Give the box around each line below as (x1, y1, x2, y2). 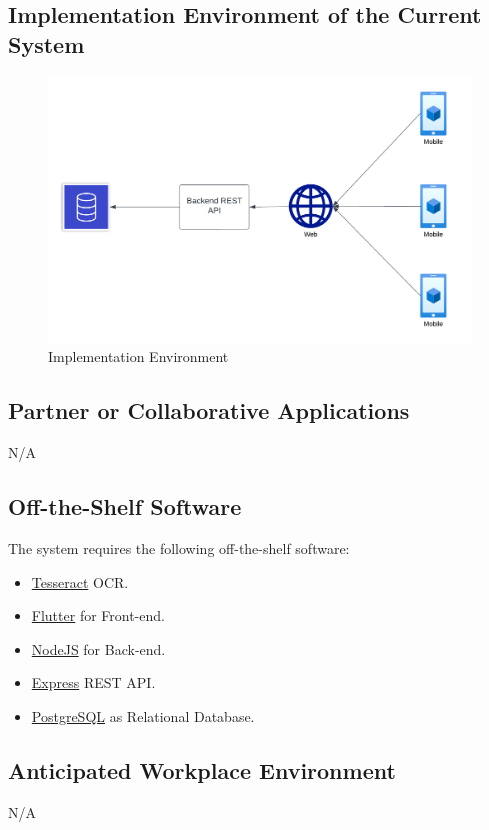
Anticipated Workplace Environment (8, 754, 396, 785)
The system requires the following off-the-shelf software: (8, 538, 350, 559)
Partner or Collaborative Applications (8, 395, 410, 426)
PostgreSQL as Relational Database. (31, 705, 255, 726)
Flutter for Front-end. (31, 605, 165, 626)
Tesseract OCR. (31, 571, 129, 592)
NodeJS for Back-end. (31, 638, 166, 659)
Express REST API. (31, 672, 156, 693)
